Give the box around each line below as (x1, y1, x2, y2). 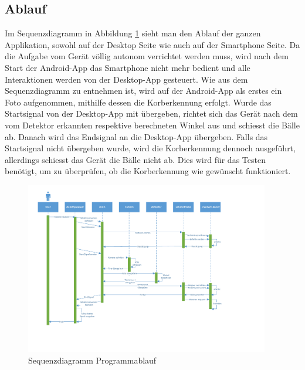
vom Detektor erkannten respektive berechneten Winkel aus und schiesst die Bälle (5, 118, 300, 131)
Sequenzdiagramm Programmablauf (28, 354, 157, 366)
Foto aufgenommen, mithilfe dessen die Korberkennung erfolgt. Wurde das (5, 96, 272, 108)
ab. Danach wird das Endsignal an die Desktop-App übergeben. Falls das (5, 130, 268, 142)
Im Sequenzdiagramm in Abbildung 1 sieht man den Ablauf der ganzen (5, 27, 261, 39)
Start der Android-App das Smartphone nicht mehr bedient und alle (5, 61, 250, 73)
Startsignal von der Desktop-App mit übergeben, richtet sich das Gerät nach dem (5, 107, 298, 120)
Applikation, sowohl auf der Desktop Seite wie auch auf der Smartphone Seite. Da (5, 38, 300, 50)
